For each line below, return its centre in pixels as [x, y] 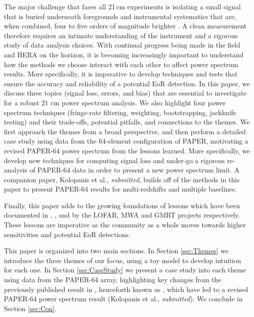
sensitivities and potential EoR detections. [67, 234]
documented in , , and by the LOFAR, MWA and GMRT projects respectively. [122, 215]
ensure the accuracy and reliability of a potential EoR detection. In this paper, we [127, 83]
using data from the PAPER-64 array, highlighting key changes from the [113, 280]
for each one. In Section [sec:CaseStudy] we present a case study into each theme [125, 270]
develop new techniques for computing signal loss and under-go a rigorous [115, 160]
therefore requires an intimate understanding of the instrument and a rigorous [121, 35]
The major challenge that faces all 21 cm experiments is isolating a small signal [122, 6]
